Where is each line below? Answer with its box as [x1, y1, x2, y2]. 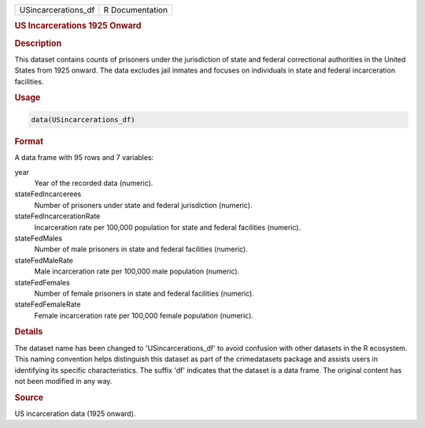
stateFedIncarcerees [14, 189, 82, 199]
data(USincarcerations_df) [31, 115, 135, 124]
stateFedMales [14, 233, 63, 243]
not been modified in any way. [14, 376, 113, 385]
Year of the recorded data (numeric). [34, 178, 153, 188]
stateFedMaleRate [14, 255, 74, 265]
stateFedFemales [14, 277, 70, 287]
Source [14, 392, 44, 403]
